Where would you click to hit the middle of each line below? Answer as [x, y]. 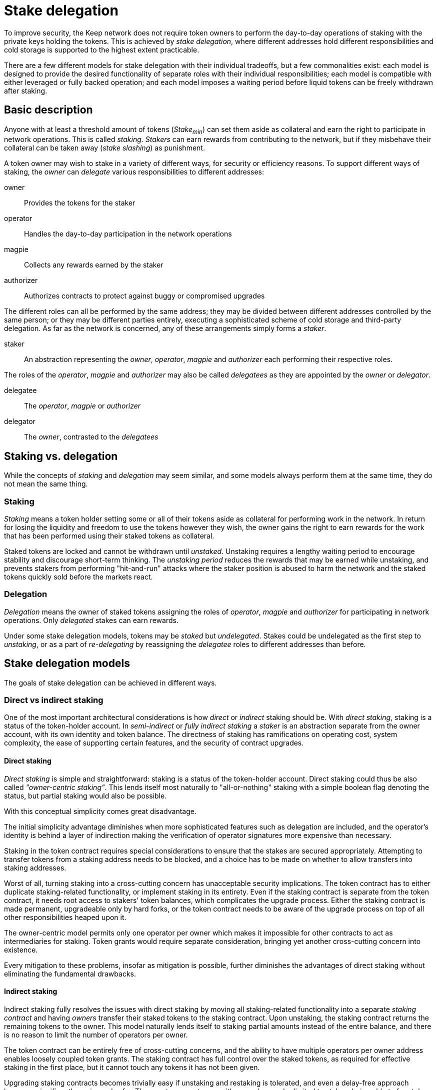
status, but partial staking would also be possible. [85, 795]
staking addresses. [35, 867]
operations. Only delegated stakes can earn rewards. [91, 620]
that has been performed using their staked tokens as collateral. [109, 535]
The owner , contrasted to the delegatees [91, 437]
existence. [21, 949]
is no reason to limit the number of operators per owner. [96, 1034]
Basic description [48, 110]
